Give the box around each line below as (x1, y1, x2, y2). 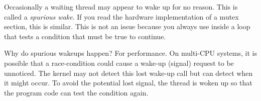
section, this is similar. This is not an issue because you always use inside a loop (4, 21, 250, 32)
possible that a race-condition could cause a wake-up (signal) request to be (4, 57, 234, 68)
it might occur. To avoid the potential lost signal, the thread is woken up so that (4, 77, 252, 88)
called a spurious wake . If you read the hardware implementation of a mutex (4, 11, 239, 22)
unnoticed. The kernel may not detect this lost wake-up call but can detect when (4, 67, 253, 78)
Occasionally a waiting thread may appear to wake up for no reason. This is (4, 2, 238, 12)
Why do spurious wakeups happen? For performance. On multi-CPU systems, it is (4, 48, 257, 58)
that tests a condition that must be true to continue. (4, 31, 166, 41)
